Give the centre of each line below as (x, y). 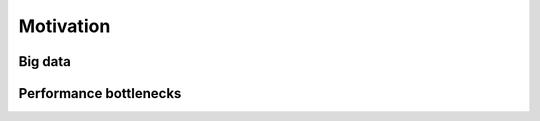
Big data (45, 61)
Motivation (64, 26)
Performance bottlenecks (100, 93)
